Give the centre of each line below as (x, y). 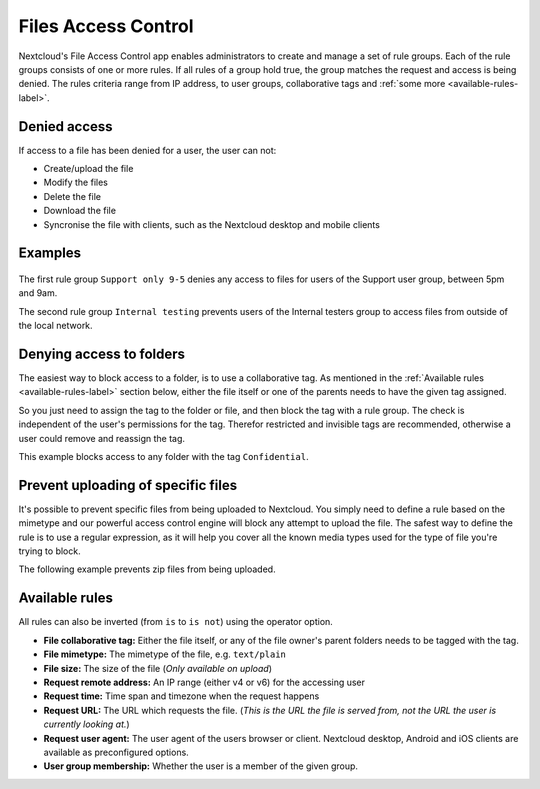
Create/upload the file (88, 169)
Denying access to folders (101, 353)
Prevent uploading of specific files (128, 485)
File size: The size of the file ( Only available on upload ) (157, 668)
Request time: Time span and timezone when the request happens (181, 696)
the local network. (56, 326)
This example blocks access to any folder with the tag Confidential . (163, 457)
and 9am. (38, 293)
